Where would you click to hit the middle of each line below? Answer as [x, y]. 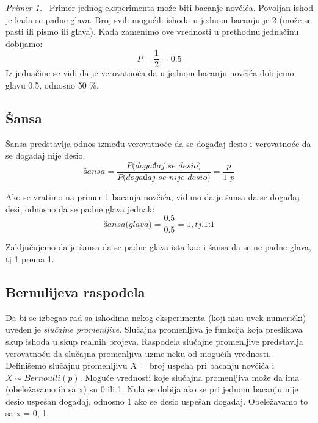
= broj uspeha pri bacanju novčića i [207, 365]
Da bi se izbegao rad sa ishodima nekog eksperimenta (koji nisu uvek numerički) [156, 317]
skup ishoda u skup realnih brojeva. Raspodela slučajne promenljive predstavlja [154, 341]
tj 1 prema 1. [30, 258]
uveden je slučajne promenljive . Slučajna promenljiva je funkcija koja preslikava [154, 329]
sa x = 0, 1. [27, 413]
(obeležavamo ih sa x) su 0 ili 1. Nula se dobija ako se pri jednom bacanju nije [152, 389]
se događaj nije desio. [45, 155]
